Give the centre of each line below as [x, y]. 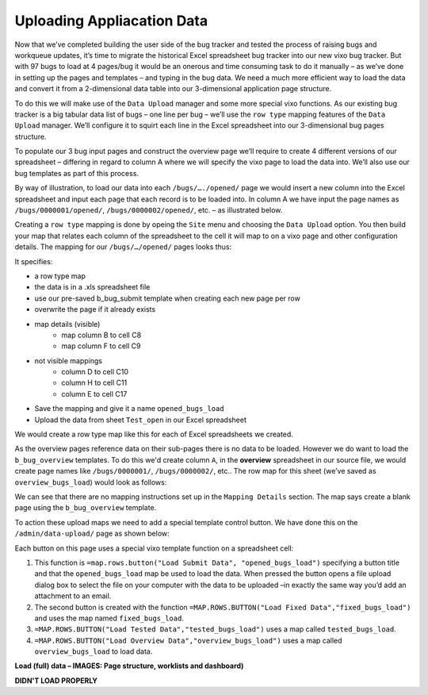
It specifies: [34, 261]
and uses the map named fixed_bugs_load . [109, 618]
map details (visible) [67, 324]
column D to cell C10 [95, 372]
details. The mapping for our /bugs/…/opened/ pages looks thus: [123, 247]
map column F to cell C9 [101, 346]
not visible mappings [69, 360]
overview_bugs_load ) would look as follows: [91, 482]
